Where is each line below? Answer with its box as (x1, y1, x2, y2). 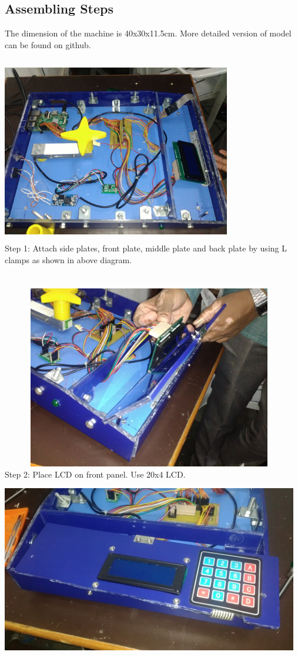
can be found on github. (5, 38, 91, 51)
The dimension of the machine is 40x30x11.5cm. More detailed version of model (5, 27, 292, 39)
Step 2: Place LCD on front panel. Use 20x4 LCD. (5, 468, 186, 481)
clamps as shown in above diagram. (5, 253, 132, 266)
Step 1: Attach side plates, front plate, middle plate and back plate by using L (5, 241, 287, 254)
